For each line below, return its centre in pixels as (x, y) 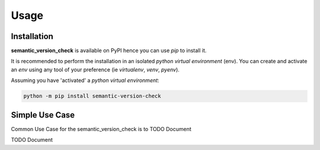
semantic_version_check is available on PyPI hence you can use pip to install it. (109, 51)
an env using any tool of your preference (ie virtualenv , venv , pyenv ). (95, 69)
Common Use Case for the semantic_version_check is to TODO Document (101, 129)
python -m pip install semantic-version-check (92, 96)
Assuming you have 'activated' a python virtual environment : (85, 80)
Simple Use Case (43, 115)
